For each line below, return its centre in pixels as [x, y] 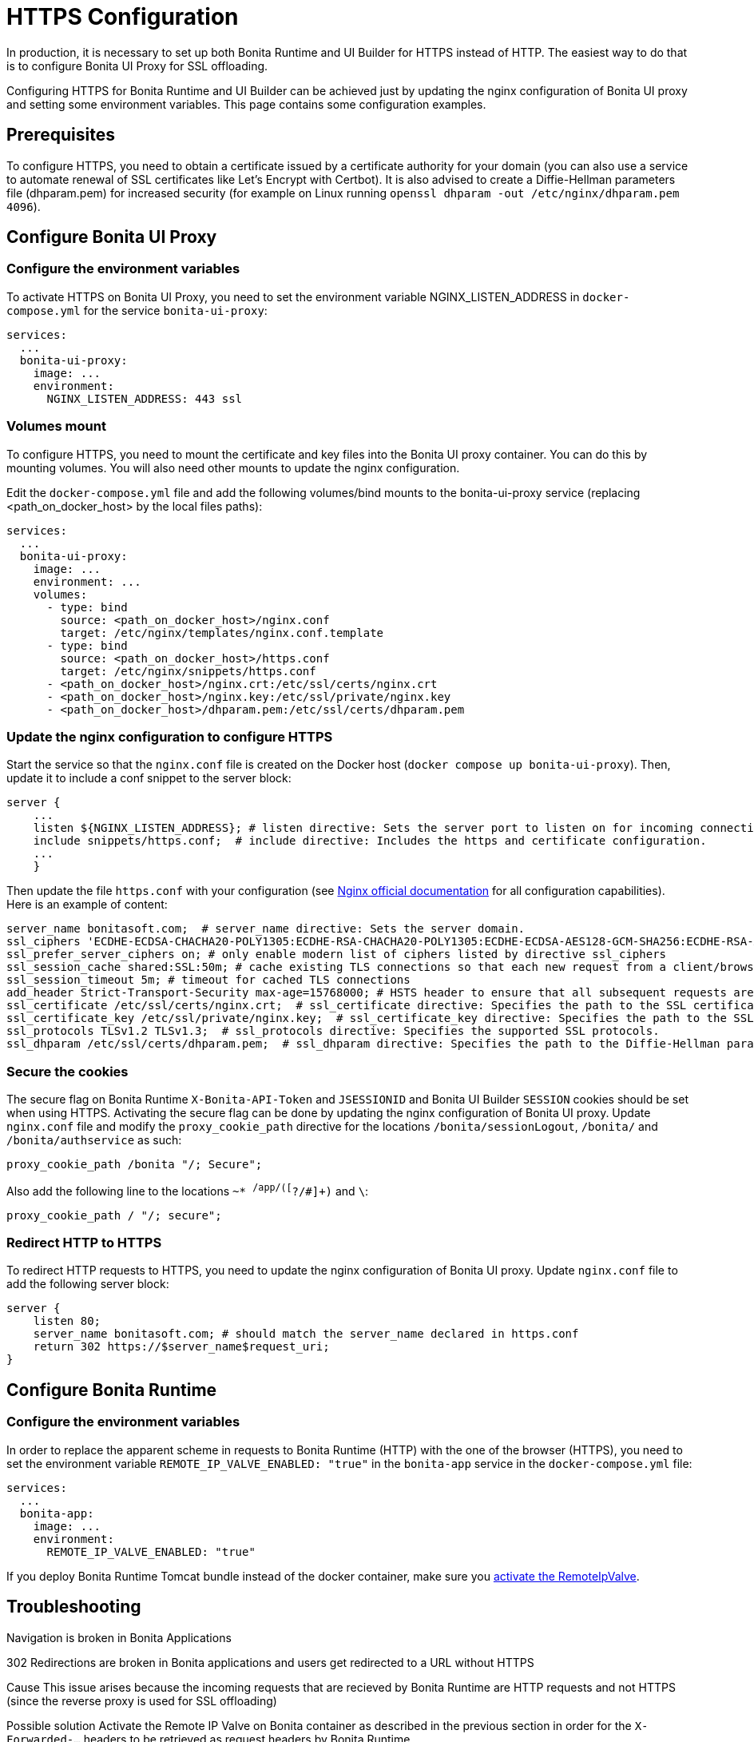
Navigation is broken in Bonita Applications [119, 1637]
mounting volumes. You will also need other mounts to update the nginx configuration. [233, 467]
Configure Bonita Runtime [112, 1390]
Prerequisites [61, 135]
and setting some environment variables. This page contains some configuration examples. [246, 104]
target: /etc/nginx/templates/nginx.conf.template [222, 632]
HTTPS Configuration [123, 17]
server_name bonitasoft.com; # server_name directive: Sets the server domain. [266, 929]
